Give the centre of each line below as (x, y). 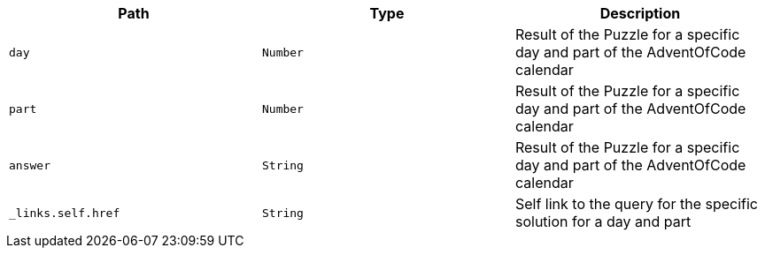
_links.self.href (65, 213)
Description (640, 13)
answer (30, 165)
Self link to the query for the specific (637, 204)
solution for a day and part (603, 221)
